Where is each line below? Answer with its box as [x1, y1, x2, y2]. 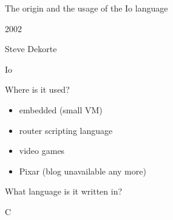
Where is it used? [5, 83, 70, 96]
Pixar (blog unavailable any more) [19, 164, 146, 177]
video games [19, 144, 65, 157]
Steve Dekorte [5, 42, 57, 55]
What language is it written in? [5, 185, 123, 198]
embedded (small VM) [19, 103, 103, 116]
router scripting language [19, 124, 113, 136]
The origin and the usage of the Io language [5, 2, 168, 14]
